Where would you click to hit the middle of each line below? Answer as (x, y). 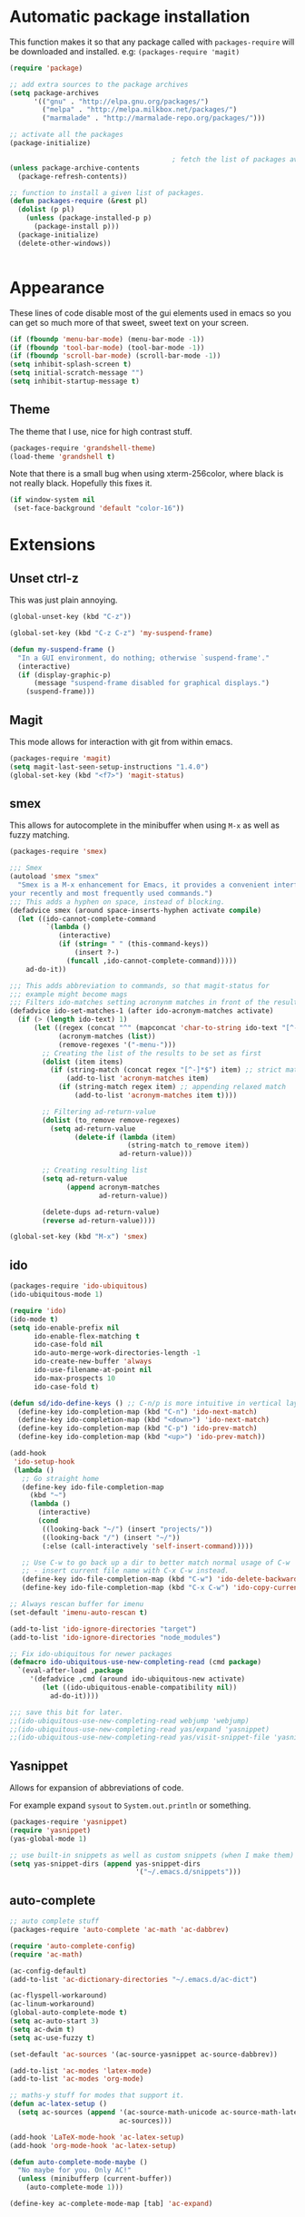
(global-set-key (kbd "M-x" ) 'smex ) (79, 1237)
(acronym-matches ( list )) (107, 1036)
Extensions (53, 545)
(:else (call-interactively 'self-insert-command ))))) (148, 1546)
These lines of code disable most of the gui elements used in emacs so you (151, 313)
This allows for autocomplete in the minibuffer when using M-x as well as (144, 825)
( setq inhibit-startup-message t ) (75, 381)
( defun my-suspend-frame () (63, 649)
